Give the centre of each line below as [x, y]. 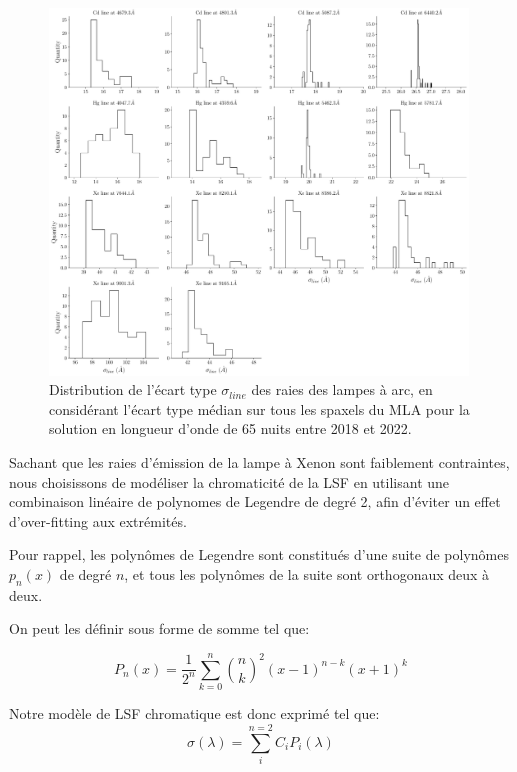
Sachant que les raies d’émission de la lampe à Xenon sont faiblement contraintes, [259, 462]
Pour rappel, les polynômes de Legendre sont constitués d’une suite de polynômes [259, 554]
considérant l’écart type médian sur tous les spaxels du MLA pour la [259, 408]
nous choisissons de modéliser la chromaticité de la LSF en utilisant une [229, 481]
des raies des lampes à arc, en [342, 389]
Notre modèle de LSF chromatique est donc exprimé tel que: [194, 713]
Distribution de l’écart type [133, 389]
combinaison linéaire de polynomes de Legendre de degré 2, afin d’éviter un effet [255, 501]
